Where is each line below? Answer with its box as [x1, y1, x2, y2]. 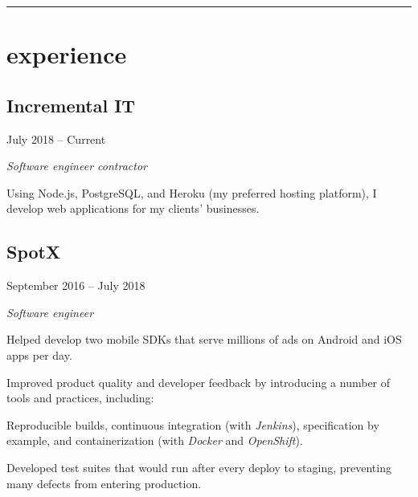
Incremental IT [6, 92, 136, 117]
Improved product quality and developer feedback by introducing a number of [6, 373, 391, 390]
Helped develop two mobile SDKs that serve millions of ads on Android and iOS [6, 331, 402, 348]
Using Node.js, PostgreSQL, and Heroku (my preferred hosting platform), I [6, 184, 377, 201]
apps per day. [6, 346, 72, 363]
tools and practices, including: [6, 389, 154, 406]
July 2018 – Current [6, 130, 106, 147]
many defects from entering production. [6, 475, 202, 491]
